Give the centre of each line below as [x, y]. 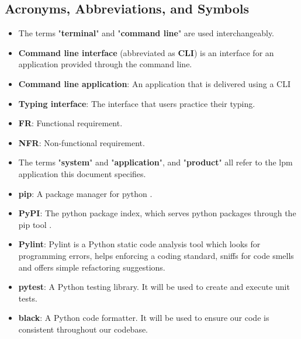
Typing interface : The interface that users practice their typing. [137, 103]
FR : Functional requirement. [70, 123]
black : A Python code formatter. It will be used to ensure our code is [144, 318]
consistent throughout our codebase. [83, 329]
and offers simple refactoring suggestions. [92, 267]
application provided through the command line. [105, 64]
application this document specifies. [82, 173]
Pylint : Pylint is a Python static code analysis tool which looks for [139, 244]
